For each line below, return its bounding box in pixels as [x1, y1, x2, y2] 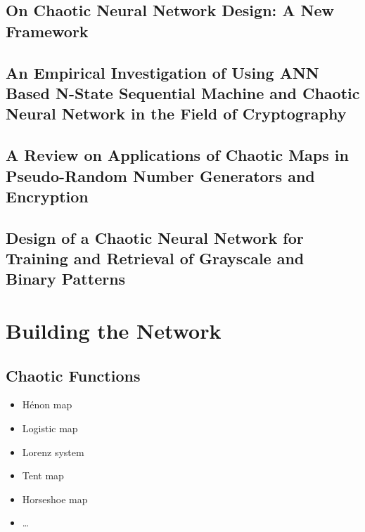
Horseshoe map [22, 491, 88, 506]
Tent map [22, 468, 64, 483]
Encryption [6, 185, 89, 207]
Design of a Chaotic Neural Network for [6, 226, 304, 248]
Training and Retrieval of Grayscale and [6, 247, 305, 269]
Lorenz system [22, 444, 84, 459]
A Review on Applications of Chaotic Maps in [6, 144, 349, 166]
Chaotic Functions [6, 364, 141, 386]
